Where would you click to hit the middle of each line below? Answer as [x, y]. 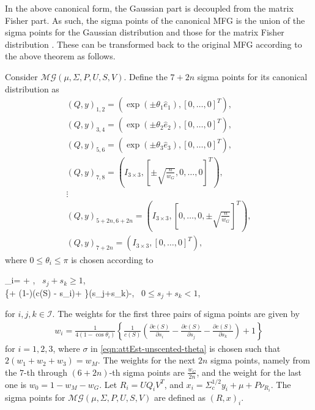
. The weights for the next [146, 360]
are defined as [180, 397]
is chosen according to [112, 259]
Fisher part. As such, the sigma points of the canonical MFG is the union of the [155, 20]
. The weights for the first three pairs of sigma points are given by [176, 313]
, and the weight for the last [249, 372]
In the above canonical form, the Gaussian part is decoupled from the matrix [149, 8]
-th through [46, 372]
